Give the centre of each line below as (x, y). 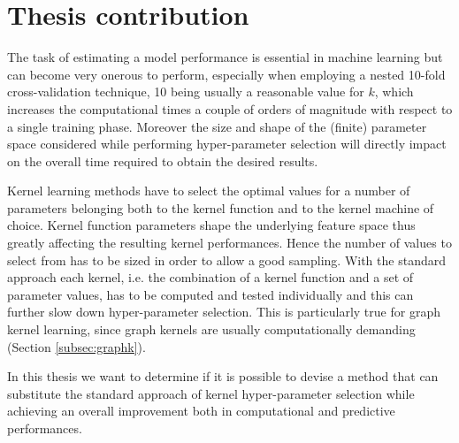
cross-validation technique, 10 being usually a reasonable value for (186, 92)
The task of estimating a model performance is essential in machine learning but (225, 57)
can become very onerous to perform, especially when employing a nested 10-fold (226, 74)
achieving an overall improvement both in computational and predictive (201, 411)
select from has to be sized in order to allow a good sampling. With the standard (226, 260)
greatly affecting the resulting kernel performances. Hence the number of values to (229, 243)
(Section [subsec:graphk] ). (76, 346)
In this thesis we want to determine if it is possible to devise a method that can (223, 376)
